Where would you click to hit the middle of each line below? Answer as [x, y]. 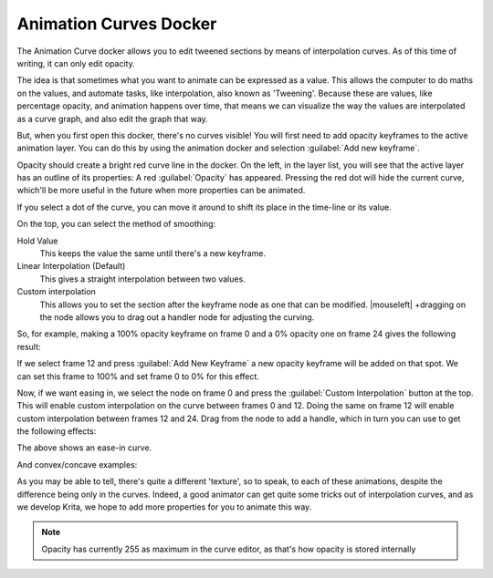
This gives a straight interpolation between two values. [142, 279]
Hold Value [37, 241]
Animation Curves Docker [117, 24]
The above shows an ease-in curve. [84, 448]
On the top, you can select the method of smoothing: [116, 224]
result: [29, 346]
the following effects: [57, 431]
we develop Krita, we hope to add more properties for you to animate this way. [164, 507]
